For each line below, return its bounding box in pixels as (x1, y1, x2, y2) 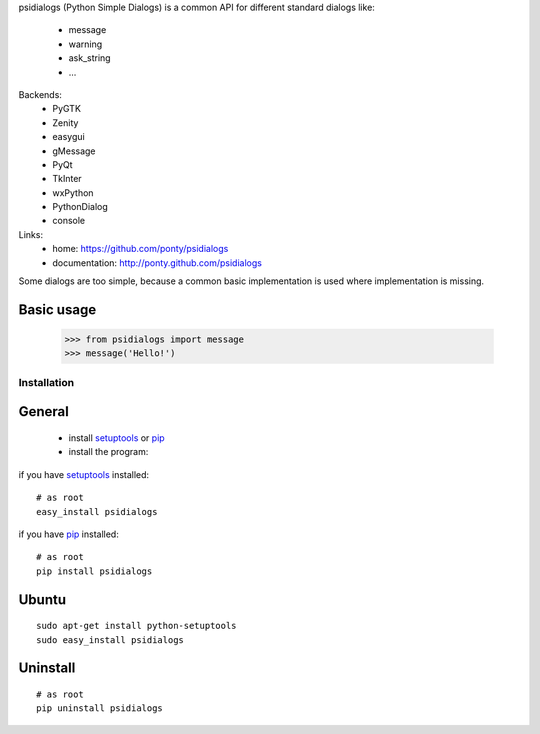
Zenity (52, 116, 79, 129)
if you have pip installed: (18, 528, 119, 540)
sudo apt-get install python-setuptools (36, 620, 237, 632)
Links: (18, 228, 44, 240)
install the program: (68, 446, 149, 458)
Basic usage (18, 301, 97, 318)
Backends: (18, 88, 62, 100)
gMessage (52, 145, 96, 157)
